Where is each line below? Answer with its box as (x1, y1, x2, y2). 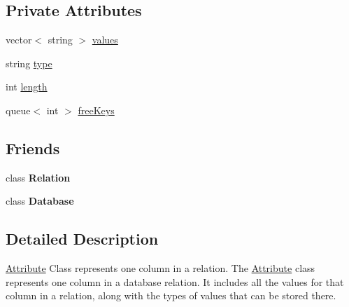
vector (6, 32, 32, 47)
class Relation (6, 170, 71, 184)
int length (6, 79, 48, 94)
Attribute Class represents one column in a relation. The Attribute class (6, 261, 315, 275)
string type (6, 55, 52, 70)
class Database (6, 193, 74, 208)
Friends (6, 137, 60, 158)
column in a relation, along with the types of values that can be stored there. (6, 288, 336, 303)
